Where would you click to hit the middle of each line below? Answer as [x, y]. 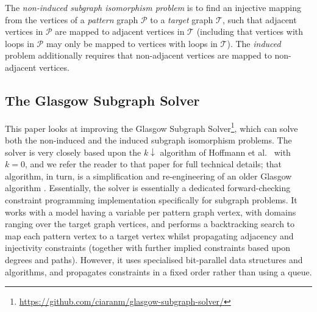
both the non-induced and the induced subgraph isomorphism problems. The [148, 140]
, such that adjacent [259, 19]
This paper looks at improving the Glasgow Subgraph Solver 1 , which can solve [151, 127]
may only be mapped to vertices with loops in [132, 43]
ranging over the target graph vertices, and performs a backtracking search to [150, 224]
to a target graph [182, 19]
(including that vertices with [250, 31]
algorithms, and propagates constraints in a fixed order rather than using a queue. [158, 271]
